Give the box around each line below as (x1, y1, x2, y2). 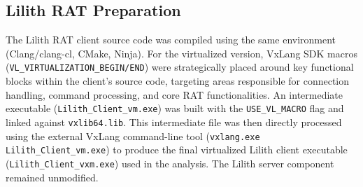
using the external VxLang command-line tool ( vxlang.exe (6, 128, 260, 143)
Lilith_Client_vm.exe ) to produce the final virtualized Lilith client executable (6, 142, 348, 157)
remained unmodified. (6, 169, 99, 184)
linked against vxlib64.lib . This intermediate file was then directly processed (6, 114, 342, 129)
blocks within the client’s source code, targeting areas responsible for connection (6, 74, 350, 88)
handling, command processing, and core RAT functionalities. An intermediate (6, 87, 343, 102)
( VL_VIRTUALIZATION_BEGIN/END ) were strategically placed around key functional (6, 60, 354, 74)
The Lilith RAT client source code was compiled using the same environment (6, 32, 336, 47)
